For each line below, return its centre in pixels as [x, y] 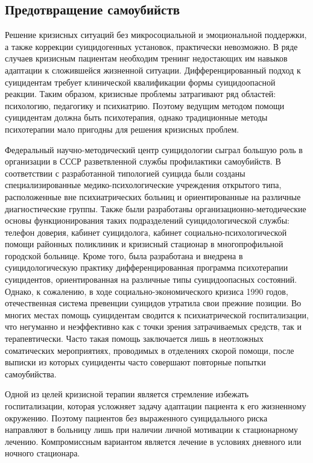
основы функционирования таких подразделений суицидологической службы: [147, 220]
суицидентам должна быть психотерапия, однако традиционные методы [136, 117]
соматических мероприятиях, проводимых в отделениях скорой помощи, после [150, 350]
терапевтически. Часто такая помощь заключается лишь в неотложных [134, 339]
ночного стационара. [43, 453]
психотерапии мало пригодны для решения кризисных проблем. [122, 129]
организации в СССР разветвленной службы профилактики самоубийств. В [143, 161]
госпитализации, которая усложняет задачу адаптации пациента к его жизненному [156, 406]
